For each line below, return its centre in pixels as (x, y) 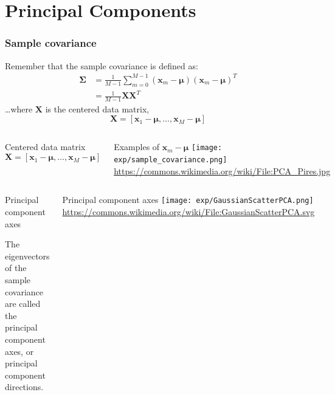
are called (23, 304)
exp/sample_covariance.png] (171, 160)
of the (16, 268)
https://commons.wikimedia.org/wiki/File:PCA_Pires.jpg (222, 170)
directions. (24, 387)
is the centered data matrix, (97, 108)
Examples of (137, 147)
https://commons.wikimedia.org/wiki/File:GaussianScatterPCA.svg (188, 212)
